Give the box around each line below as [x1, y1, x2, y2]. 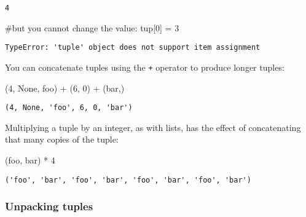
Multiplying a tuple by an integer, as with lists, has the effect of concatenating [5, 120, 301, 133]
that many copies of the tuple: [5, 133, 119, 146]
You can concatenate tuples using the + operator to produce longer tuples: [5, 60, 284, 73]
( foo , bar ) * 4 [5, 154, 55, 166]
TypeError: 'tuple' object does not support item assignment [5, 43, 261, 52]
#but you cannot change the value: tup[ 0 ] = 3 [5, 21, 179, 34]
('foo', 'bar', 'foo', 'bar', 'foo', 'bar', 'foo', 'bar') [5, 175, 251, 184]
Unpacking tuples [5, 199, 93, 214]
